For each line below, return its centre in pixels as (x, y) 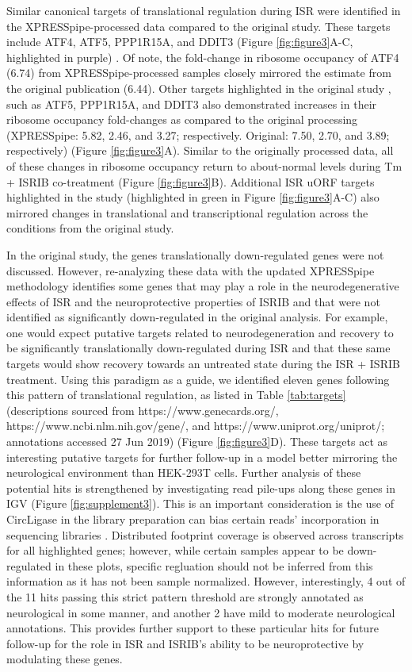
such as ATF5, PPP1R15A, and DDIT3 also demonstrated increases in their (192, 104)
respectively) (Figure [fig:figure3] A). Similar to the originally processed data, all (200, 150)
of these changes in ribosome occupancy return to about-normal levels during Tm (204, 165)
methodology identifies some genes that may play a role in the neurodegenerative (203, 286)
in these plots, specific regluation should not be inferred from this (214, 565)
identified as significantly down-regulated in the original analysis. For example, (197, 317)
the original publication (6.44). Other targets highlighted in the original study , (199, 88)
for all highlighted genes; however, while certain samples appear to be (175, 550)
